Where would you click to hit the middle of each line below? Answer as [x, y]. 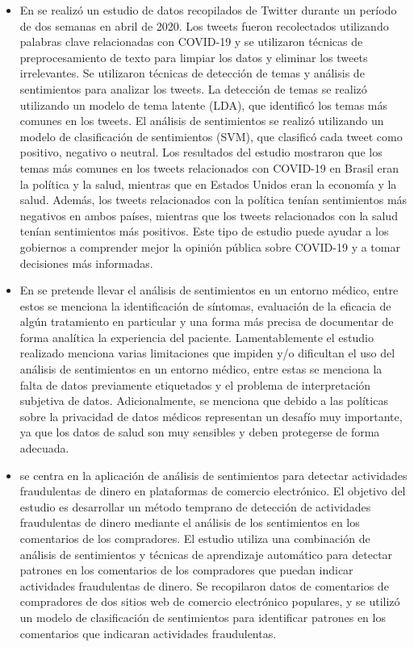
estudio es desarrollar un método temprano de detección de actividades [195, 506]
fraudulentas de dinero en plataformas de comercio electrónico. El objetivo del [213, 491]
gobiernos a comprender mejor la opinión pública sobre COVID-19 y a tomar [210, 246]
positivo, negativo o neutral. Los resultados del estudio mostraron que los [201, 152]
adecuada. [44, 448]
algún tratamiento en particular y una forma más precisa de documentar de [207, 321]
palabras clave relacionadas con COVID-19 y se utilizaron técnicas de [191, 42]
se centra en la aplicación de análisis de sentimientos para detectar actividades [213, 475]
